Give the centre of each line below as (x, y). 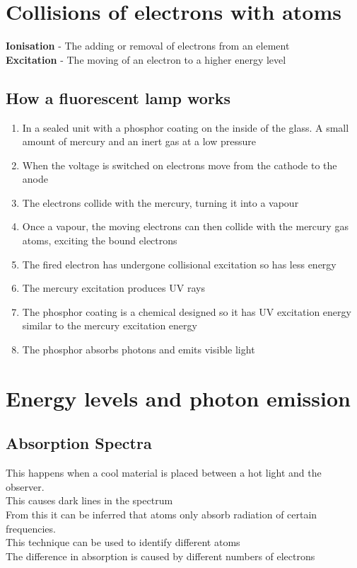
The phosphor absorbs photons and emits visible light (139, 350)
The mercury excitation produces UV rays (113, 288)
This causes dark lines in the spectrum (89, 500)
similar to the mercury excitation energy (110, 325)
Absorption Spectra (79, 443)
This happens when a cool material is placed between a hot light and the (164, 473)
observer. (25, 486)
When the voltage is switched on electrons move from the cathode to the (180, 165)
